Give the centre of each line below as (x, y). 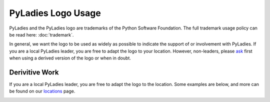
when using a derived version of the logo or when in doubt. (70, 58)
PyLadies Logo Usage (55, 13)
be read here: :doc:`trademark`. (41, 34)
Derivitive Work (34, 72)
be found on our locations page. (42, 91)
